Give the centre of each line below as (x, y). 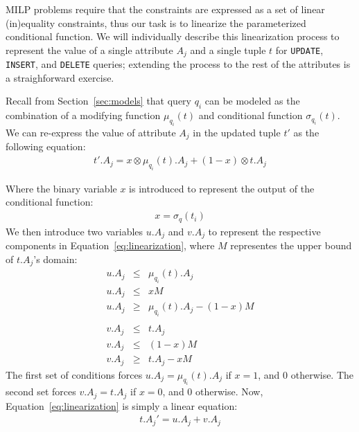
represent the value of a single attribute (89, 49)
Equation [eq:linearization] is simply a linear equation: (122, 405)
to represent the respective (264, 231)
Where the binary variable (61, 188)
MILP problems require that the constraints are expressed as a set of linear (165, 9)
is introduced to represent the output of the (222, 188)
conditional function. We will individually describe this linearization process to (173, 36)
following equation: (46, 146)
